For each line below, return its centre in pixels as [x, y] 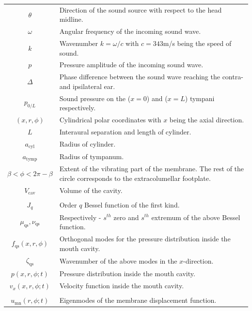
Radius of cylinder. [87, 144]
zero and [126, 217]
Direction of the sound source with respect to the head [141, 9]
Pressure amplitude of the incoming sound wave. [131, 65]
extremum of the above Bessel [196, 217]
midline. [71, 19]
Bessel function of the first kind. [132, 205]
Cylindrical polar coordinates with [110, 120]
